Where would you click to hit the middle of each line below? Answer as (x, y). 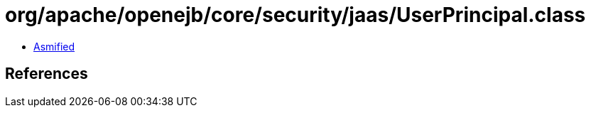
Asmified (54, 46)
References (47, 74)
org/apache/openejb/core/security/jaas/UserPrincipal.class (295, 15)
